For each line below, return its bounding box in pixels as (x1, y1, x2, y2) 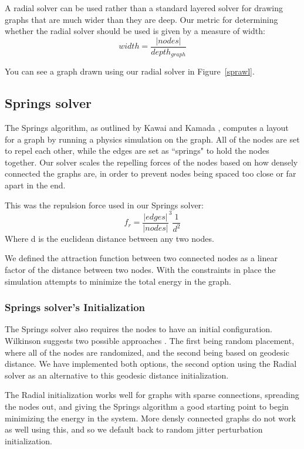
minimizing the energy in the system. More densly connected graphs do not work (5, 411, 296, 424)
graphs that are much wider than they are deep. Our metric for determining (5, 13, 278, 25)
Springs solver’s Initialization (5, 300, 145, 315)
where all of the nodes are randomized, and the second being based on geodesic (5, 346, 289, 358)
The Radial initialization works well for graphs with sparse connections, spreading (5, 389, 299, 401)
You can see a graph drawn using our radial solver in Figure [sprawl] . (5, 65, 255, 77)
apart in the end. (5, 179, 66, 191)
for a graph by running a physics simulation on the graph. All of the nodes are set (5, 133, 300, 145)
